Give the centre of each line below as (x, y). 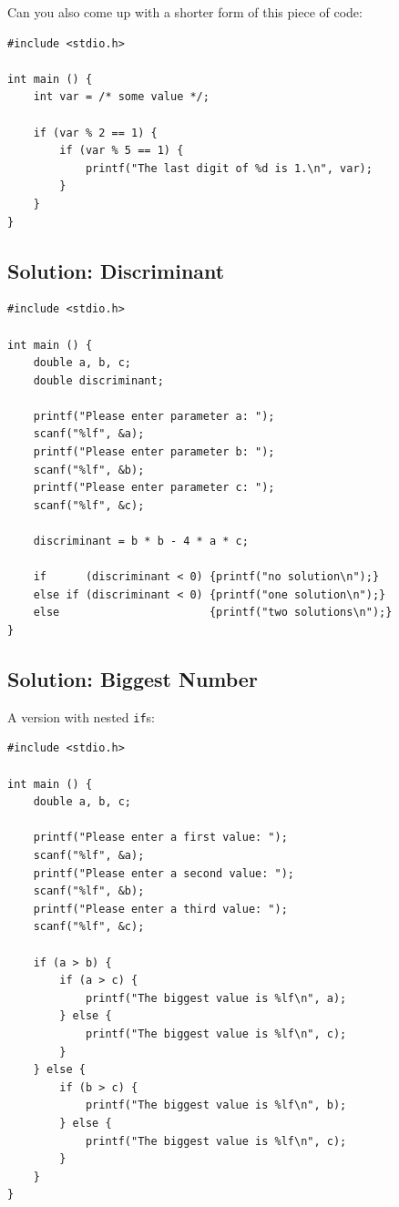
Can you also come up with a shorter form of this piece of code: (185, 12)
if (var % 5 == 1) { (122, 151)
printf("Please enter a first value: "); (160, 838)
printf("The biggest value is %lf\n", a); (216, 998)
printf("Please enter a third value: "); (160, 909)
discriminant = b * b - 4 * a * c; (141, 542)
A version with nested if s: (81, 716)
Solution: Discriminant (116, 270)
